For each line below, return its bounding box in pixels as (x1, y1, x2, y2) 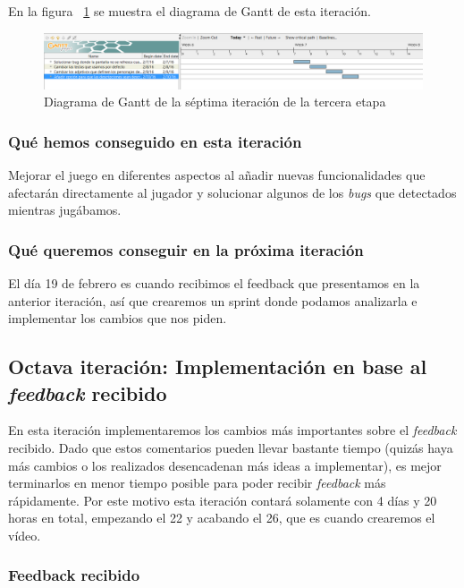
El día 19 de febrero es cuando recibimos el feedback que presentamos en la (8, 273, 420, 292)
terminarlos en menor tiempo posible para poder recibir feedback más (8, 473, 386, 492)
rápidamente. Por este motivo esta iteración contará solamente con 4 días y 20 (8, 490, 437, 509)
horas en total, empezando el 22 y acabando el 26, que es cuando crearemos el (8, 508, 435, 527)
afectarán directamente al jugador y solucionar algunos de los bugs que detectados (8, 183, 457, 201)
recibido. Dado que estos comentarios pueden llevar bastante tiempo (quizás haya (8, 438, 453, 456)
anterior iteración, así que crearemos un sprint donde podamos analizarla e (8, 291, 418, 310)
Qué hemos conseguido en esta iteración (8, 130, 302, 152)
